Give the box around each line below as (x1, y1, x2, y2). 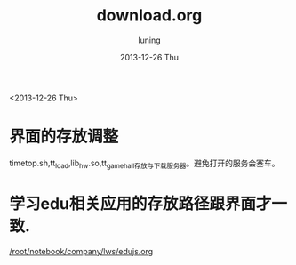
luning (137, 35, 162, 45)
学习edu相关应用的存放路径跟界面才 (9, 193, 272, 213)
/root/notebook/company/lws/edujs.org (9, 245, 154, 256)
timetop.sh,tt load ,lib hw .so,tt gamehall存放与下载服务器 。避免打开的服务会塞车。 (9, 157, 280, 170)
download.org (96, 5, 203, 26)
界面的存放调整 (9, 126, 119, 147)
